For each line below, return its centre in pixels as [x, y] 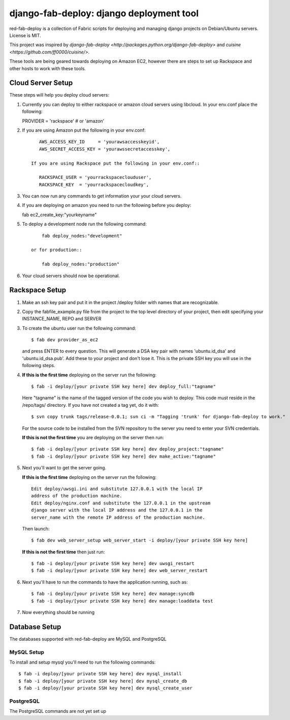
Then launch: [36, 528]
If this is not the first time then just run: [63, 552]
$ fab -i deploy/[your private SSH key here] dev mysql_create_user [105, 688]
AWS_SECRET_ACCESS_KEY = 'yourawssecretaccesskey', [105, 149]
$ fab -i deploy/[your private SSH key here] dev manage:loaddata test [122, 601]
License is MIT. [25, 35]
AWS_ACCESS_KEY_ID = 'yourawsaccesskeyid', [99, 142]
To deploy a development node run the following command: [84, 224]
